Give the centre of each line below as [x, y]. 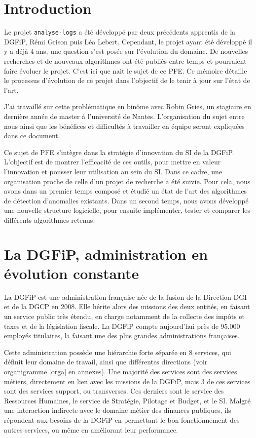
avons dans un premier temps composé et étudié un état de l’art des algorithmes [126, 191]
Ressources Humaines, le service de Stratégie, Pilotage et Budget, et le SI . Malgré [128, 400]
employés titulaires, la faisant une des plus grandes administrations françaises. [122, 336]
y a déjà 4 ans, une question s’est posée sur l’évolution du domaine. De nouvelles [126, 51]
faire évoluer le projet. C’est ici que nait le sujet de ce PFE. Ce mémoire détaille [126, 70]
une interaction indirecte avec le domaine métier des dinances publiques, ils [118, 410]
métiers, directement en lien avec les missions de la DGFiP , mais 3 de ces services [127, 381]
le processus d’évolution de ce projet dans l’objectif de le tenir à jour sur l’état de [127, 80]
